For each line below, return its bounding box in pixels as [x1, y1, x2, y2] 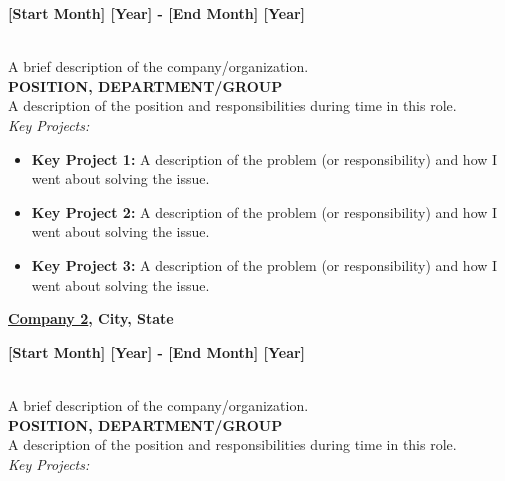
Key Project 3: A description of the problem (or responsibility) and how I [31, 254, 498, 275]
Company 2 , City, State [8, 308, 174, 329]
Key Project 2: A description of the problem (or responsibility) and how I [31, 201, 498, 222]
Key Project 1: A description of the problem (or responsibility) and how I [31, 148, 498, 169]
